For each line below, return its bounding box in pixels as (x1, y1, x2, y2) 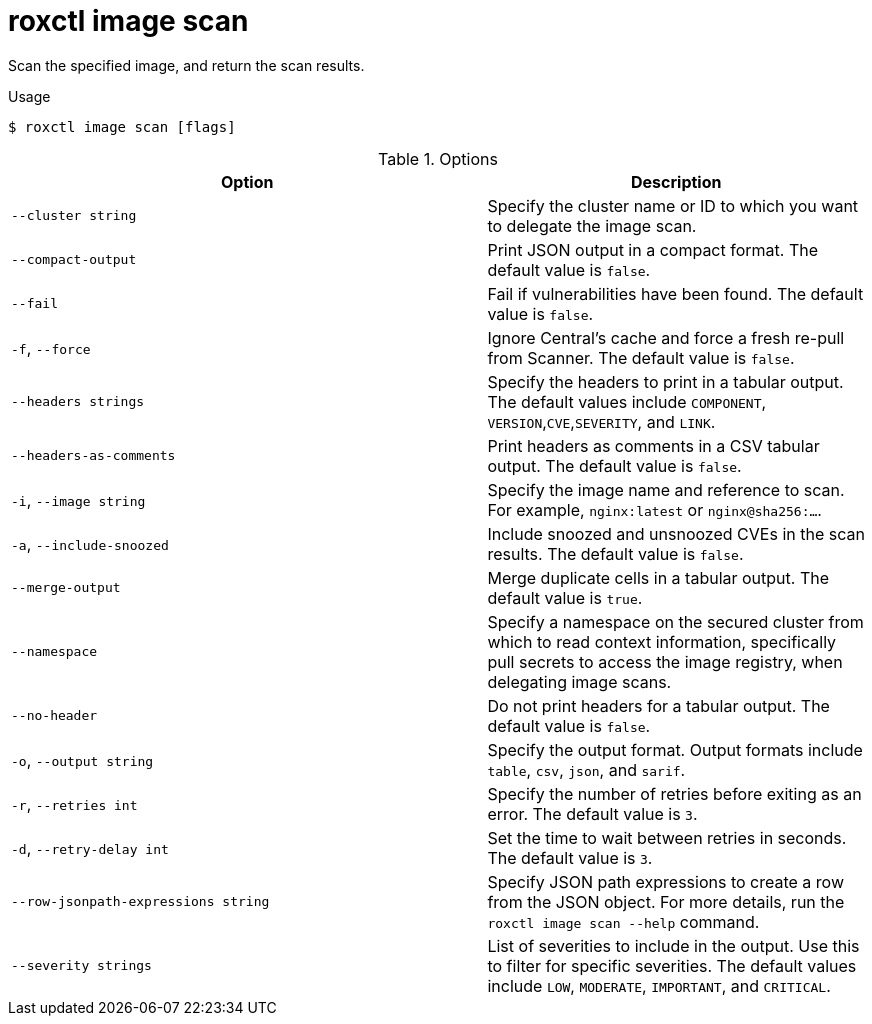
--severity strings (11, 958, 152, 974)
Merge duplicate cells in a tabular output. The (487, 567, 830, 588)
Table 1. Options (378, 148, 498, 169)
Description (631, 171, 722, 192)
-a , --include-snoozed (11, 533, 169, 554)
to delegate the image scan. (487, 215, 697, 236)
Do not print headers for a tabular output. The (487, 695, 830, 716)
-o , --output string (11, 749, 154, 770)
